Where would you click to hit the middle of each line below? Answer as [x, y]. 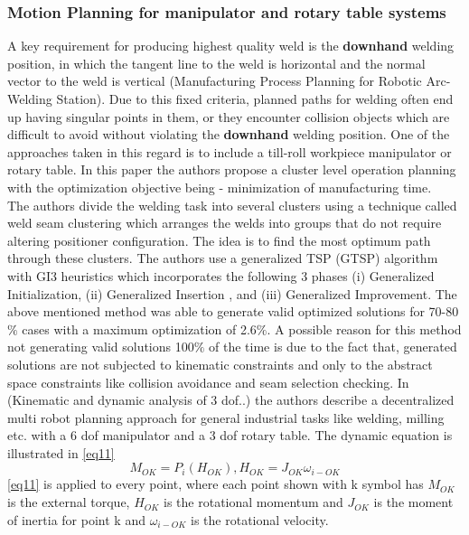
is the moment [413, 502]
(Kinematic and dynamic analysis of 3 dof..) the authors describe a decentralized [231, 400]
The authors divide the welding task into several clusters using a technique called [232, 205]
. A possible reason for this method [364, 329]
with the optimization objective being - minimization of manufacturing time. [220, 187]
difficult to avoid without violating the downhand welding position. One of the [229, 134]
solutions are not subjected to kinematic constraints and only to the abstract [220, 364]
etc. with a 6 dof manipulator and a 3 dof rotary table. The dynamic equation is [230, 435]
